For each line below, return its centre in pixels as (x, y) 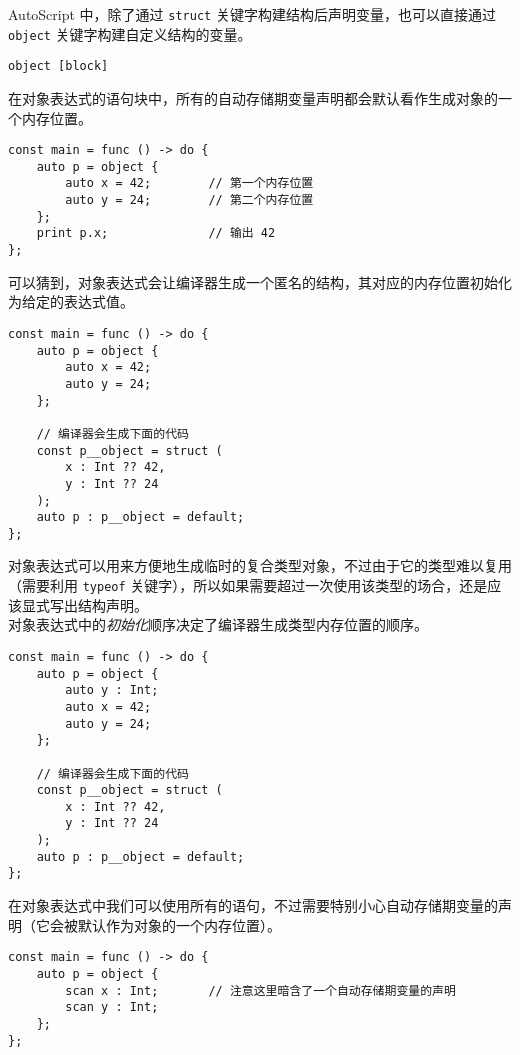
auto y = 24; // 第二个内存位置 (189, 200)
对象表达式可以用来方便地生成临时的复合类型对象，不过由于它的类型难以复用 (260, 565)
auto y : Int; (112, 690)
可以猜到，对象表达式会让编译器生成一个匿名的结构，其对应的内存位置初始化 (260, 281)
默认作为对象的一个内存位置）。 (179, 924)
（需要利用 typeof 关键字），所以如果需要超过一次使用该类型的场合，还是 (248, 585)
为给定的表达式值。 (71, 301)
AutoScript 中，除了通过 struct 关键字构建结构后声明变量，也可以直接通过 (252, 14)
